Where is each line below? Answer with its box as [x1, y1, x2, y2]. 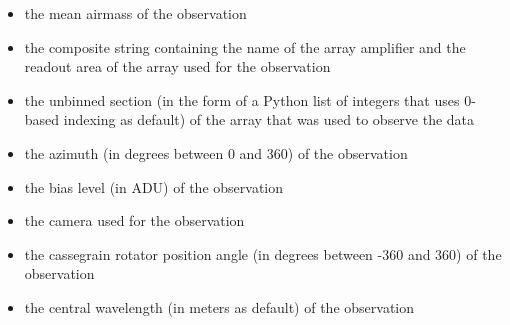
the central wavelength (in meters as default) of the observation [24, 296, 415, 317]
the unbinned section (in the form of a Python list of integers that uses [24, 89, 460, 110]
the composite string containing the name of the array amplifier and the [24, 36, 466, 57]
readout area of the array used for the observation [24, 56, 331, 77]
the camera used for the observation [24, 210, 245, 231]
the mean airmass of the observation [24, 3, 247, 23]
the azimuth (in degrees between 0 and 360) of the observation [24, 142, 408, 163]
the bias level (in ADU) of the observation [24, 176, 284, 197]
